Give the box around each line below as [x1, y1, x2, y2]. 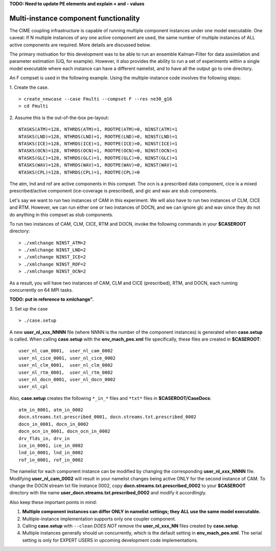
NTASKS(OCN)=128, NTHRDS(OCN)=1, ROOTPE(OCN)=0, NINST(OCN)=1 [18, 148, 178, 154]
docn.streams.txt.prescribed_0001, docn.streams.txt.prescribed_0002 [18, 414, 197, 420]
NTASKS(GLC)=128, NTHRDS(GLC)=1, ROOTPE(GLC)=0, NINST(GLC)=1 [18, 155, 178, 161]
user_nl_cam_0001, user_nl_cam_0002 [18, 348, 113, 354]
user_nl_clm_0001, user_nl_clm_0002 [18, 363, 113, 368]
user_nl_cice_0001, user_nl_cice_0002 [18, 355, 116, 361]
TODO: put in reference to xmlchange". [9, 296, 94, 302]
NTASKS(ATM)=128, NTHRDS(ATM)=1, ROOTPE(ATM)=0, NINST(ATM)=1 [18, 127, 178, 132]
